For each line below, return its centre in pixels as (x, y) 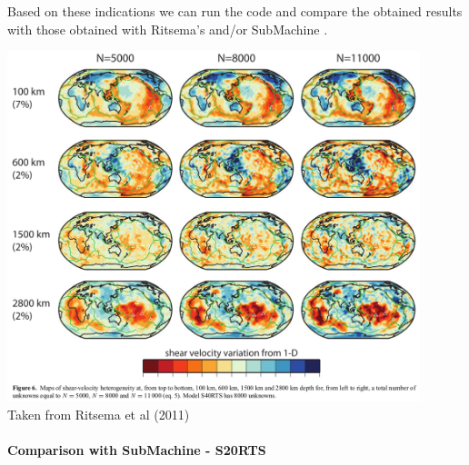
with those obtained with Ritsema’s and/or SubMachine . (168, 29)
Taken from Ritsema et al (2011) (99, 414)
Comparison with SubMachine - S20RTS (137, 449)
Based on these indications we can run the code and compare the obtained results (235, 11)
